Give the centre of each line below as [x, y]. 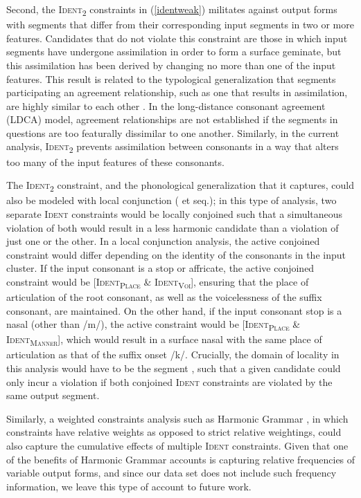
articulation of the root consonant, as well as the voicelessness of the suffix [164, 297]
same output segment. [53, 395]
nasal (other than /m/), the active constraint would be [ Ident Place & [153, 325]
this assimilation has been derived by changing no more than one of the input [171, 65]
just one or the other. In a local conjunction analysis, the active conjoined [163, 241]
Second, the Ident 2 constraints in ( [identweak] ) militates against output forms [172, 10]
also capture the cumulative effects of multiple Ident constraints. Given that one [177, 445]
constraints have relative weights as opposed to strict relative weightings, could [174, 432]
